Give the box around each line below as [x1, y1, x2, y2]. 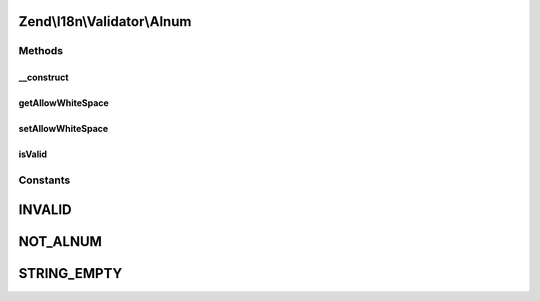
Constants [18, 173, 71, 187]
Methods [18, 44, 64, 58]
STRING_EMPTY [18, 265, 123, 282]
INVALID [18, 201, 72, 218]
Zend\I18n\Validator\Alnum [18, 13, 192, 30]
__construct [18, 71, 69, 84]
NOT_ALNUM [18, 233, 102, 250]
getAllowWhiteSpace [18, 97, 109, 109]
